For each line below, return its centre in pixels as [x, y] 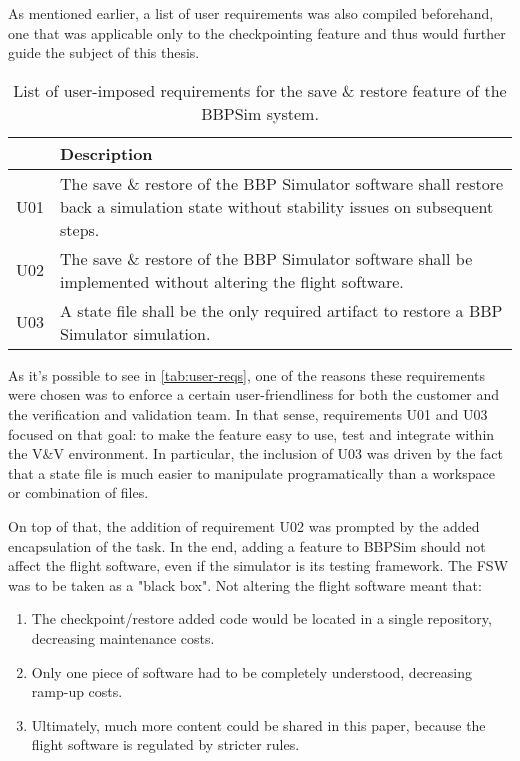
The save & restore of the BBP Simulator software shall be [266, 258]
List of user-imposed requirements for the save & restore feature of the [260, 90]
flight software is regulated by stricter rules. [165, 744]
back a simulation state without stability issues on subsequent [277, 206]
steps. [80, 229]
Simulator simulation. [135, 333]
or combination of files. [78, 492]
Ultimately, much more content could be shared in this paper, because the [258, 724]
